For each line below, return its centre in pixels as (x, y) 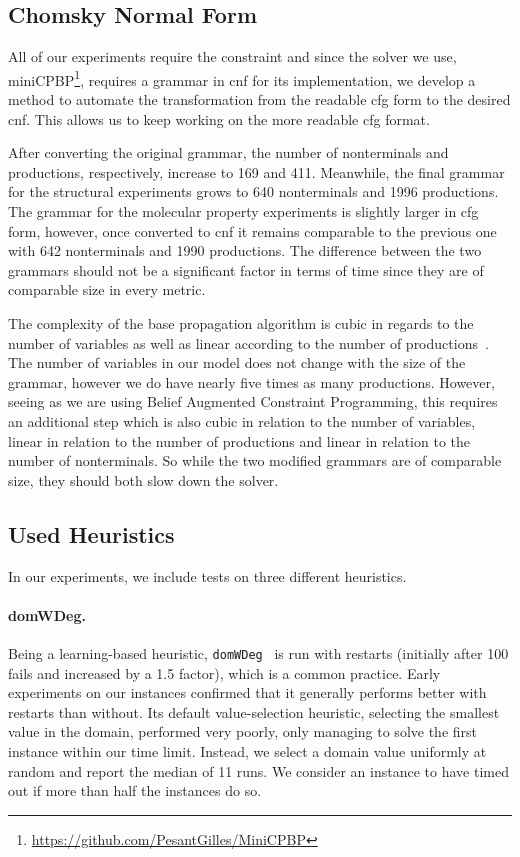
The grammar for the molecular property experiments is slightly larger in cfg (243, 211)
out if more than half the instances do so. (135, 790)
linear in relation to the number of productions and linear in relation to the (239, 440)
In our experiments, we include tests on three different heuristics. (207, 575)
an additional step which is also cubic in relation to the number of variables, (242, 420)
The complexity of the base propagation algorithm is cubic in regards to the (241, 322)
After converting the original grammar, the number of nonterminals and (228, 152)
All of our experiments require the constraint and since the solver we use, (232, 56)
